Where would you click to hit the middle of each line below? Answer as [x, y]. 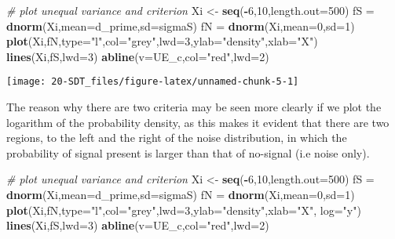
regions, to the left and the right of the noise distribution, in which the [177, 138]
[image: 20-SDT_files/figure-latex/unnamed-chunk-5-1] [153, 82]
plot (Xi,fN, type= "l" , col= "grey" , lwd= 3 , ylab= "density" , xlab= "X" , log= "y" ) [184, 210]
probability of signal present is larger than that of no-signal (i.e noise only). [188, 152]
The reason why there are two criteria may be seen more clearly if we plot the [194, 107]
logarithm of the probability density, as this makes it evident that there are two [198, 122]
